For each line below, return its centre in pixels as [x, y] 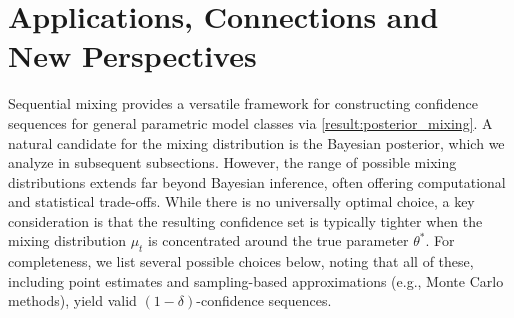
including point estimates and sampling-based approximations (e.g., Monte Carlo [256, 280]
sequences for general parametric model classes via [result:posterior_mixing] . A [250, 122]
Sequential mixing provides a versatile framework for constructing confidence [243, 103]
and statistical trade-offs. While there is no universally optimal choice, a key [241, 201]
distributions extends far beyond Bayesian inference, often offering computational [257, 181]
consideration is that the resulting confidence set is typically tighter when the [245, 220]
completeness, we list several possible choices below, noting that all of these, [241, 261]
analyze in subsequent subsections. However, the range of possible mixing [232, 162]
